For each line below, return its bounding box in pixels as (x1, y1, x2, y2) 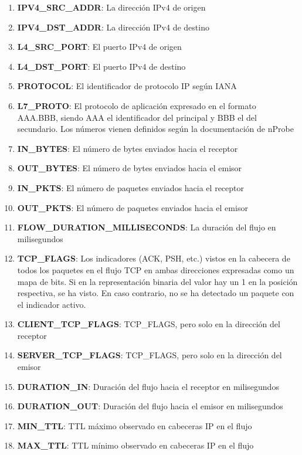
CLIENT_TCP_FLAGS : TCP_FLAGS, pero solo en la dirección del (17, 318, 280, 330)
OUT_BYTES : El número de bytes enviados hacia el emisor (17, 162, 242, 174)
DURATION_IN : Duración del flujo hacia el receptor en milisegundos (17, 380, 279, 392)
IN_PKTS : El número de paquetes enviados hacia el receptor (17, 181, 244, 193)
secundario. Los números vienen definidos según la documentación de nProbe (17, 123, 294, 135)
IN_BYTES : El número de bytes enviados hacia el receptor (17, 142, 238, 154)
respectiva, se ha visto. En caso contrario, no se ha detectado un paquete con (17, 287, 294, 299)
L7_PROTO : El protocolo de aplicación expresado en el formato (17, 99, 256, 111)
